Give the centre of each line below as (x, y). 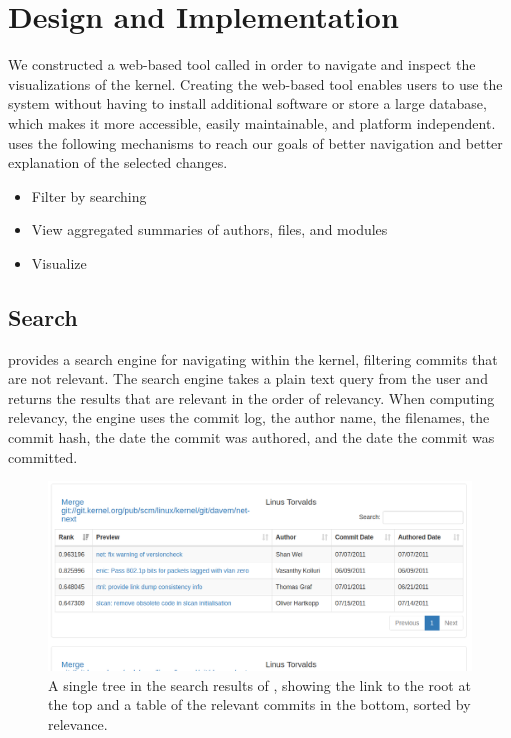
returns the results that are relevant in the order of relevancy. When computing (251, 397)
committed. (43, 456)
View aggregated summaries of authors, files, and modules (209, 229)
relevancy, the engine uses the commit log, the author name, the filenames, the (249, 417)
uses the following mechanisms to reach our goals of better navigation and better (255, 142)
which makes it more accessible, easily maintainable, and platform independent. (252, 122)
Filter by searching (89, 195)
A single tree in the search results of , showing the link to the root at (259, 684)
